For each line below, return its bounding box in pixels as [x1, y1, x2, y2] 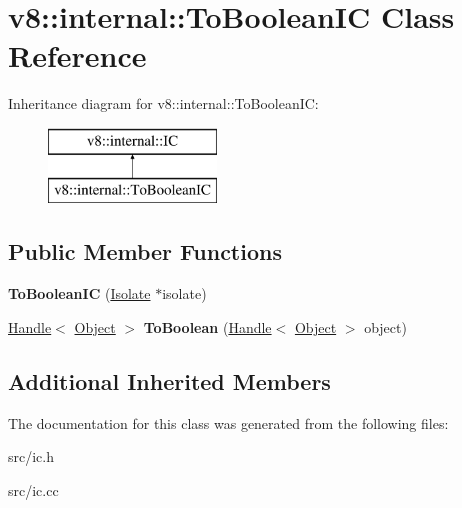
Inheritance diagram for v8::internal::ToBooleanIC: [8, 93, 319, 114]
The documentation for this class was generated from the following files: [8, 412, 449, 433]
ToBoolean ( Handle [143, 316, 272, 337]
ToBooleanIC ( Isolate [8, 283, 151, 304]
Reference [8, 35, 147, 76]
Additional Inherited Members [8, 365, 331, 396]
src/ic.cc [8, 479, 59, 500]
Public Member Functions [8, 236, 282, 267]
